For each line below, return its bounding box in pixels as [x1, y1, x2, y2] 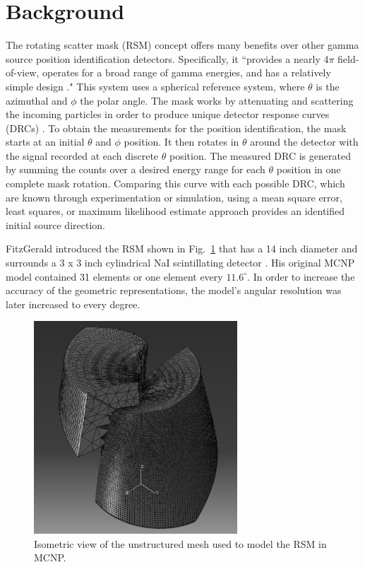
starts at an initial [6, 134, 85, 149]
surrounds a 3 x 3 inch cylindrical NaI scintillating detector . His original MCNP [6, 255, 355, 270]
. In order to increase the [247, 269, 355, 283]
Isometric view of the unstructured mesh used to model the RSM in [34, 536, 327, 551]
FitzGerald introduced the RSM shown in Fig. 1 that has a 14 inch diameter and [6, 241, 358, 256]
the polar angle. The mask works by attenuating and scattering [80, 93, 354, 107]
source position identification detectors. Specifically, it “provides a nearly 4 [6, 51, 329, 66]
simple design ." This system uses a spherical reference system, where [6, 78, 305, 93]
